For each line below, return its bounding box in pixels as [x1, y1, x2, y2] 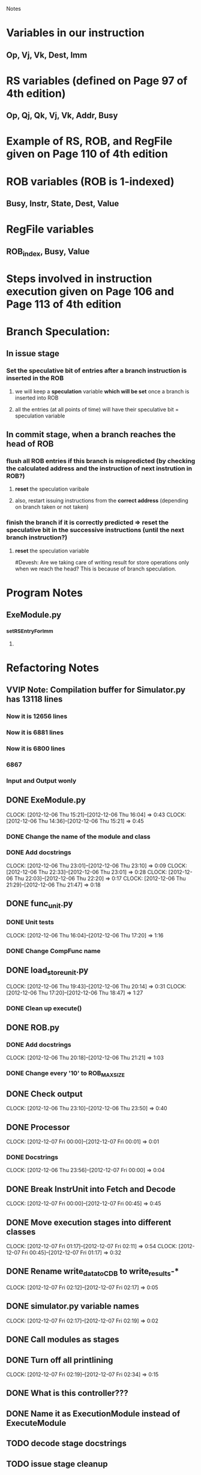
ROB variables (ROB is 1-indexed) [6, 175, 175, 188]
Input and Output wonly [6, 776, 77, 785]
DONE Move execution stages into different [6, 1217, 172, 1227]
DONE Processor [6, 1122, 70, 1132]
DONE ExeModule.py [6, 795, 86, 806]
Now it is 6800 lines [6, 744, 65, 752]
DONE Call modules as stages [6, 1335, 119, 1345]
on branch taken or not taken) [14, 503, 89, 510]
